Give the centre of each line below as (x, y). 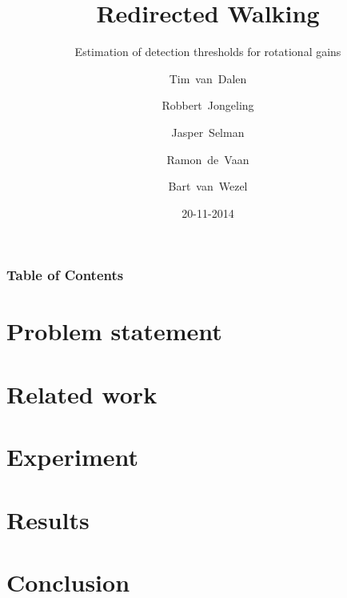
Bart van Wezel (208, 186)
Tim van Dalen (208, 78)
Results (48, 519)
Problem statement (114, 331)
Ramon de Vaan (208, 159)
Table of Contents (65, 275)
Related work (82, 393)
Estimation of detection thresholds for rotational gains (208, 52)
